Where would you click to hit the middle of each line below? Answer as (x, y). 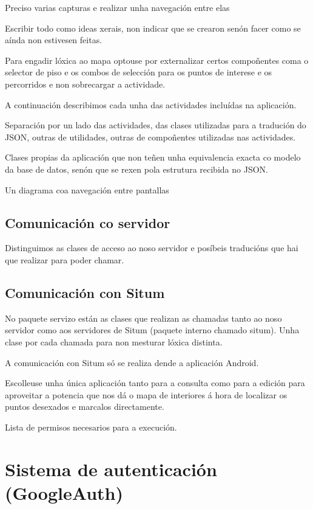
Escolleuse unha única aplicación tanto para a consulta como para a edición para (155, 383)
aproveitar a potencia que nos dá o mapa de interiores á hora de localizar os (146, 394)
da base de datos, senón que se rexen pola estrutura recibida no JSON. (136, 169)
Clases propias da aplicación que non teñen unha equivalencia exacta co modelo (153, 157)
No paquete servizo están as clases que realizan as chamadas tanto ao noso (143, 318)
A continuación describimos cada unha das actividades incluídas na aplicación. (151, 104)
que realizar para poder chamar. (65, 259)
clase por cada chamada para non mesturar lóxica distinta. (114, 341)
